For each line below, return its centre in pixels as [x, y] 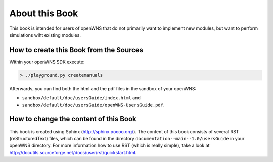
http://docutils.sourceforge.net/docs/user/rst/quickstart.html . [73, 152]
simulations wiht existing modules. [45, 35]
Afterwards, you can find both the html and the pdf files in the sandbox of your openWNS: [103, 88]
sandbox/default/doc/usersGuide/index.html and [81, 98]
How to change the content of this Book [73, 119]
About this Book [44, 13]
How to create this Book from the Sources [76, 50]
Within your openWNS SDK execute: [47, 62]
